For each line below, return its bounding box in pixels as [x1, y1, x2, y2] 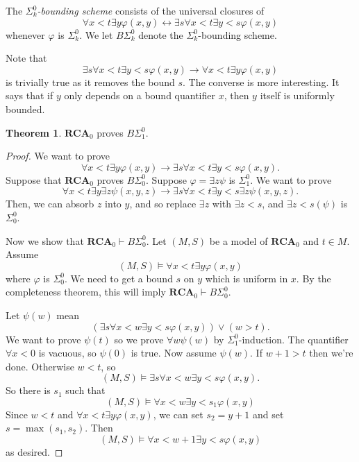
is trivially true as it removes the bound [6, 74, 175, 89]
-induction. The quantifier [238, 332, 349, 346]
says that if [6, 88, 53, 103]
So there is [6, 383, 51, 397]
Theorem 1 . [6, 125, 62, 139]
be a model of [209, 233, 268, 248]
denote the [138, 27, 183, 42]
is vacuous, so [38, 345, 97, 360]
